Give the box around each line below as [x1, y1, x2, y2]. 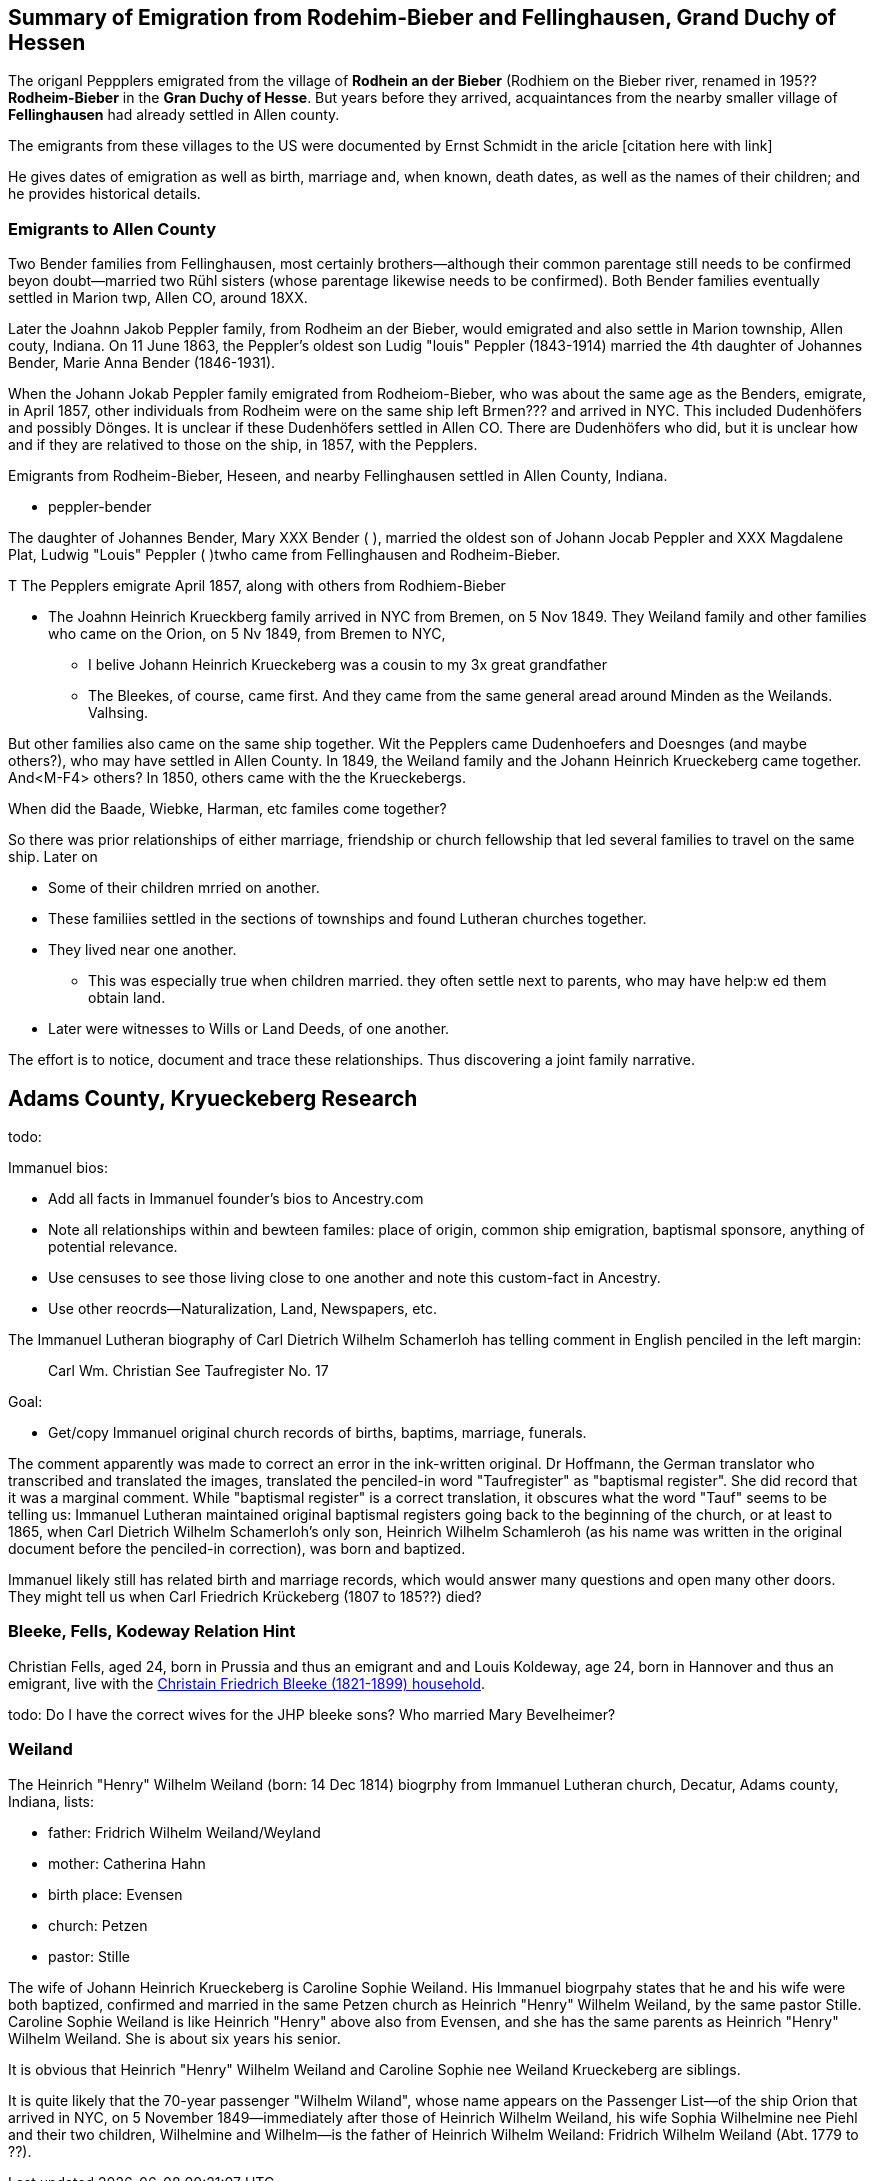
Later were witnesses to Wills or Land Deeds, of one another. [48, 1020, 450, 1038]
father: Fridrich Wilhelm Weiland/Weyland [48, 1823, 321, 1841]
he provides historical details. [8, 185, 201, 203]
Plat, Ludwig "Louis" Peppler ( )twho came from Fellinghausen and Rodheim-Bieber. [8, 546, 561, 564]
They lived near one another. [48, 941, 237, 959]
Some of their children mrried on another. [48, 879, 320, 897]
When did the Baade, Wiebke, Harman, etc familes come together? [8, 800, 447, 818]
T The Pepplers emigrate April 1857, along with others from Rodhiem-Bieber [8, 577, 506, 595]
